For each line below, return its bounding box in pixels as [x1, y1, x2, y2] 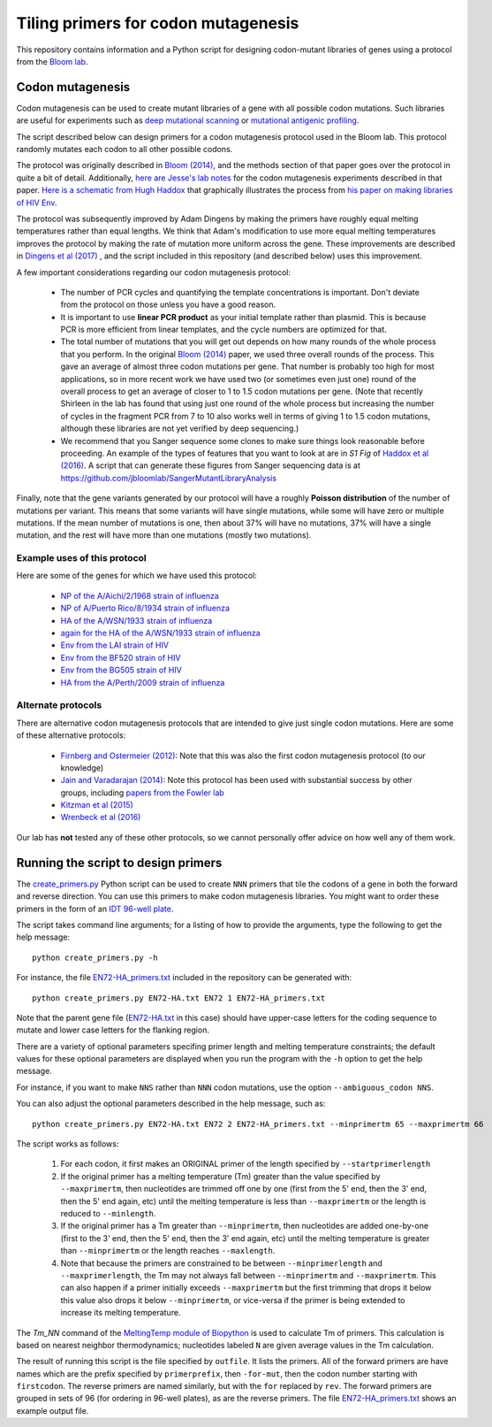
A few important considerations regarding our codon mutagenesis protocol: [16, 266, 291, 278]
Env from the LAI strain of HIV [60, 640, 170, 650]
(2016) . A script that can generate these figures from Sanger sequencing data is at [60, 460, 361, 471]
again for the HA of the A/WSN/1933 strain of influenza [60, 628, 261, 639]
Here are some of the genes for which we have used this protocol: [16, 571, 258, 581]
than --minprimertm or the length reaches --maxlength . [60, 1246, 276, 1256]
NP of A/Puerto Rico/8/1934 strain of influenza [60, 602, 230, 614]
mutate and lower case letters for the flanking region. [16, 1024, 209, 1035]
